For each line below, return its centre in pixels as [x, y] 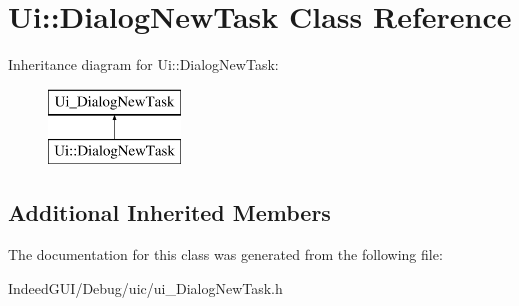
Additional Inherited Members [169, 212]
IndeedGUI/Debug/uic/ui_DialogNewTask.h [145, 287]
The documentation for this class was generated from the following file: [225, 254]
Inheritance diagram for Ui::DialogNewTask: [143, 64]
